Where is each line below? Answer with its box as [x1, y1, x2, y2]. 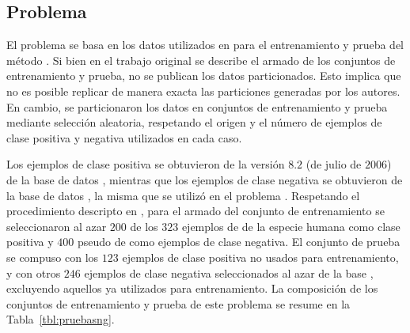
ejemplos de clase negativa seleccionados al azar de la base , [84, 264, 374, 281]
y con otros [6, 264, 61, 281]
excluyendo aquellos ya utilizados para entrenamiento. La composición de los [6, 280, 378, 297]
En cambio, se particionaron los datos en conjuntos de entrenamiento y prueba [6, 98, 388, 115]
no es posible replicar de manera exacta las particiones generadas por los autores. [6, 82, 401, 99]
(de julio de [306, 156, 362, 172]
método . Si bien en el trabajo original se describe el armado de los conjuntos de [6, 51, 396, 68]
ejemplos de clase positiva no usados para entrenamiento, [122, 248, 399, 265]
